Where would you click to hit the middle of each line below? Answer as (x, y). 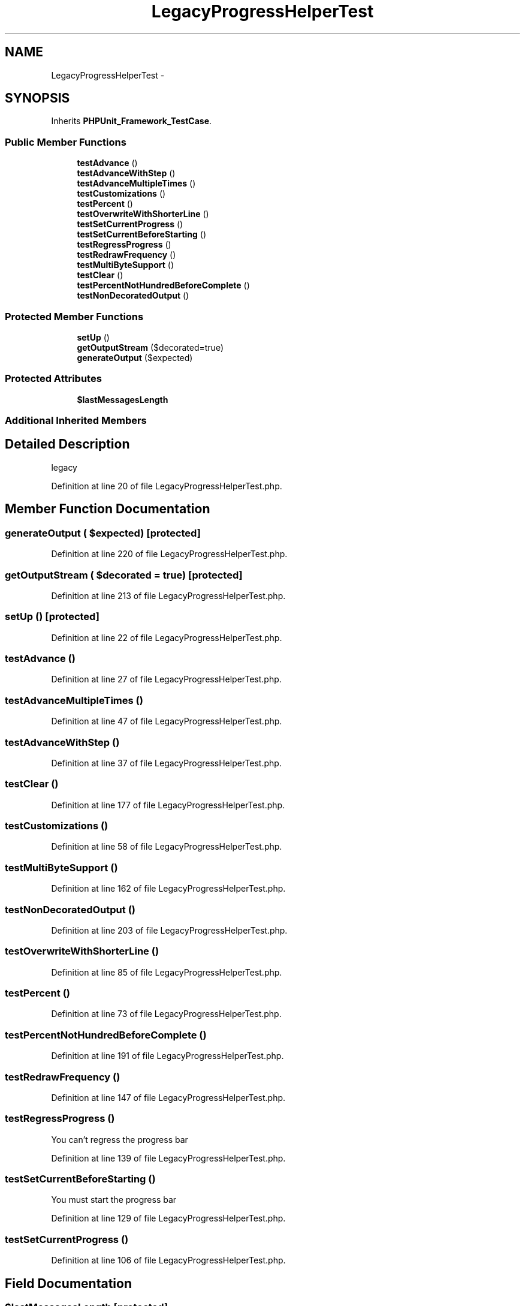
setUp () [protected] (52, 617)
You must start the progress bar (114, 1200)
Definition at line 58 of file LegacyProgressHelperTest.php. (167, 847)
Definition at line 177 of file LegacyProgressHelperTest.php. (168, 805)
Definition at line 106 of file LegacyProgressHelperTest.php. (168, 1260)
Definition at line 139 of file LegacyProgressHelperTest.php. (168, 1158)
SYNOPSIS (37, 98)
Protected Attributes (53, 379)
